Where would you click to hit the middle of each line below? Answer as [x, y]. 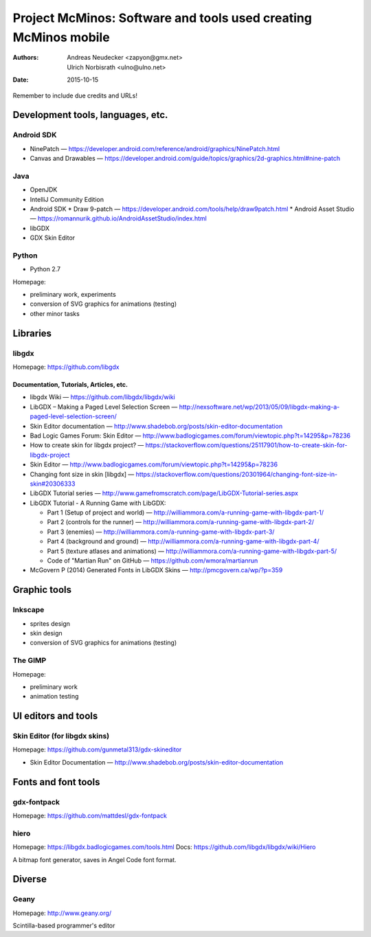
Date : [21, 80]
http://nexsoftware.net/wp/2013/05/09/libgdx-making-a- [259, 407]
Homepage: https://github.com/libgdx [66, 367]
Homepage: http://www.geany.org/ [62, 913]
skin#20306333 [53, 484]
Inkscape [29, 610]
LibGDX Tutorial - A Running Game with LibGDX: [98, 503]
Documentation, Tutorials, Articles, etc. [70, 385]
